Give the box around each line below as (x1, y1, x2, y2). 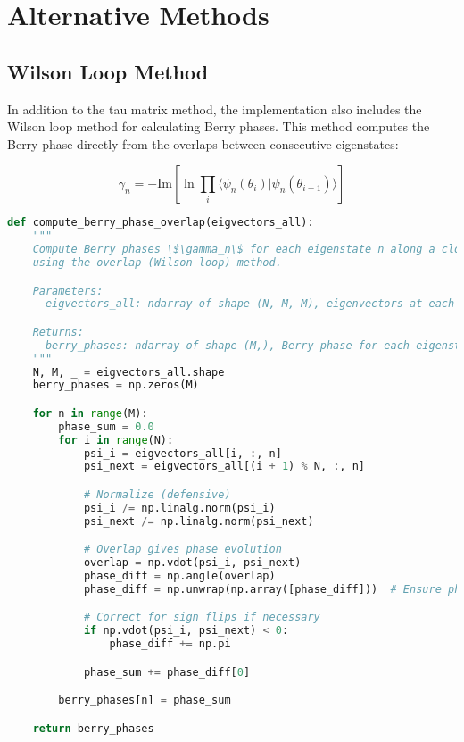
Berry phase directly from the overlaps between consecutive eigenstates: (7, 134, 399, 153)
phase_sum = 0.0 (58, 420, 154, 433)
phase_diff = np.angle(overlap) (83, 570, 276, 583)
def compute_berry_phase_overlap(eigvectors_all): (7, 216, 314, 229)
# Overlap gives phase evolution (83, 543, 282, 556)
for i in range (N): (58, 433, 174, 446)
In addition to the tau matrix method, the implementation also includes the (7, 99, 422, 118)
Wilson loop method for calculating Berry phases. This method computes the (7, 117, 430, 136)
